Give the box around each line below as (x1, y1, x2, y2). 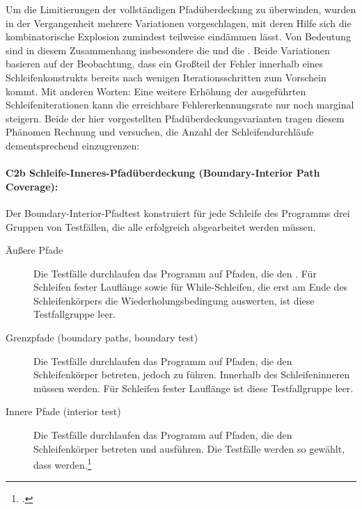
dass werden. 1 (33, 455, 92, 471)
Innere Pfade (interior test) (6, 404, 121, 419)
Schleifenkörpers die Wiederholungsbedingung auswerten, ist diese (33, 293, 315, 307)
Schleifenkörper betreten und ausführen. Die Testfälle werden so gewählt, (33, 441, 345, 455)
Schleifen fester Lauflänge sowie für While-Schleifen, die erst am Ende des (33, 280, 348, 294)
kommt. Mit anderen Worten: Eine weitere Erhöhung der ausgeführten (6, 83, 306, 98)
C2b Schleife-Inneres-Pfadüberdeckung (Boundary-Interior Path (6, 165, 320, 180)
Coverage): (6, 179, 58, 193)
